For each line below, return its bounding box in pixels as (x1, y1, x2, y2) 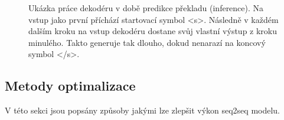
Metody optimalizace (5, 76, 136, 95)
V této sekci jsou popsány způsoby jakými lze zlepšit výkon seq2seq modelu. (5, 104, 280, 116)
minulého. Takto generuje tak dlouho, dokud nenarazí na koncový (28, 36, 266, 48)
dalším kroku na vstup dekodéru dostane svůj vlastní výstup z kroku (28, 25, 278, 37)
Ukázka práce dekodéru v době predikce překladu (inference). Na (28, 2, 264, 14)
